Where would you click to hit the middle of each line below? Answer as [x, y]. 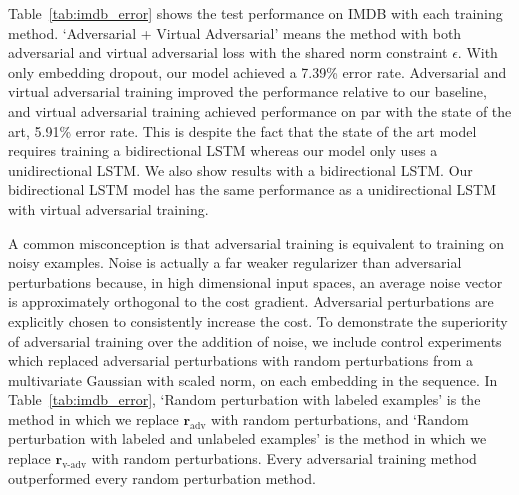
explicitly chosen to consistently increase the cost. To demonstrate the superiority [258, 320]
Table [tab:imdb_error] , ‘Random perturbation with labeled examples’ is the [244, 399]
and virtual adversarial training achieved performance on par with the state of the [260, 110]
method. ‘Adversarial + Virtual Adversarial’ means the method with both [235, 32]
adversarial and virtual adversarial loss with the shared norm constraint [228, 52]
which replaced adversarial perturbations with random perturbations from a [240, 360]
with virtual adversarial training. [108, 208]
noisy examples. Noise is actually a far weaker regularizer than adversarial [235, 262]
